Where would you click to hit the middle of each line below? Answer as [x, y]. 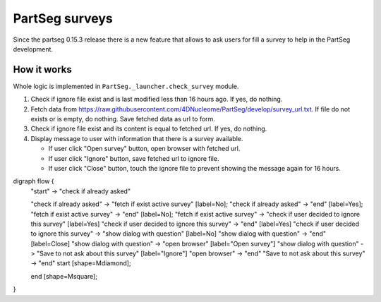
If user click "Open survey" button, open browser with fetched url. [144, 149]
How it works [42, 70]
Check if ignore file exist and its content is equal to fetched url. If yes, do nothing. [149, 129]
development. [33, 49]
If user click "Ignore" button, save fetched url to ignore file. [134, 158]
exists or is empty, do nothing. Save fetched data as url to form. [123, 119]
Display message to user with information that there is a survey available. [137, 138]
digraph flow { [34, 181]
